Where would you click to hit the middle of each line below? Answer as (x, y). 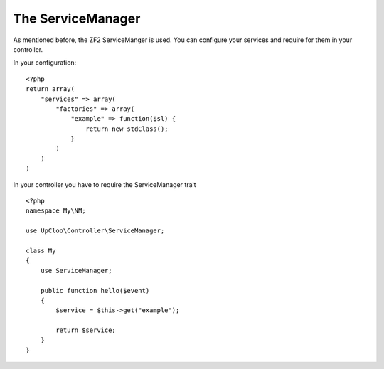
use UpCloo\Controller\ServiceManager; (95, 231)
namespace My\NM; (56, 211)
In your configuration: (45, 63)
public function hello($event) (95, 290)
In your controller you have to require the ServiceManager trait (105, 184)
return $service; (86, 330)
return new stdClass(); (127, 129)
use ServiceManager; (76, 271)
